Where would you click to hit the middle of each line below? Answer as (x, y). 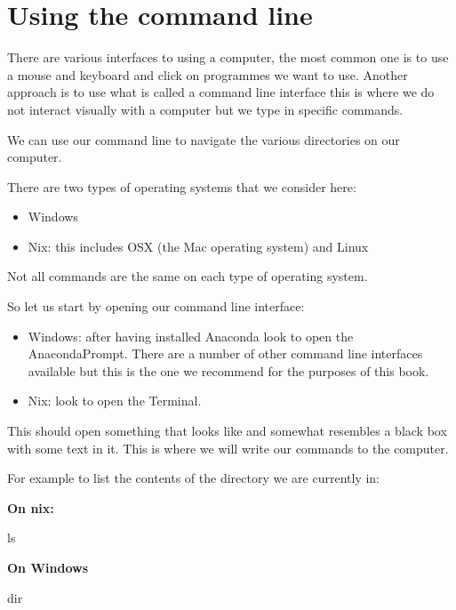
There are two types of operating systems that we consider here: (182, 186)
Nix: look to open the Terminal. (115, 401)
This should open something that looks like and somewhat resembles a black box (227, 431)
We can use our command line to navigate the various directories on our (204, 139)
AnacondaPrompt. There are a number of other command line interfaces (225, 353)
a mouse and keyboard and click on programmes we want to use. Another (208, 74)
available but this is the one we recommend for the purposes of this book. (228, 370)
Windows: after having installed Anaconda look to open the (191, 336)
